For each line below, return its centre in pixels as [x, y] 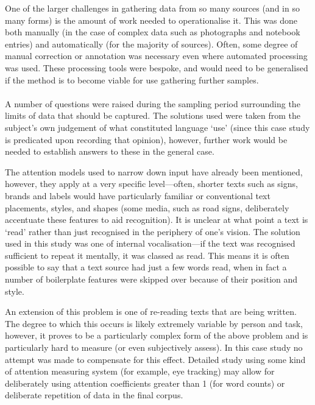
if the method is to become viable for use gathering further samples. [132, 79]
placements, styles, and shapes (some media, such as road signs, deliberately [147, 207]
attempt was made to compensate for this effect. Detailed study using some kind [155, 359]
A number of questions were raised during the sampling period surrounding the [153, 103]
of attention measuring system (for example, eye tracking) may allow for [140, 371]
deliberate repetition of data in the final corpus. [94, 395]
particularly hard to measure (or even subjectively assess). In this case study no [154, 347]
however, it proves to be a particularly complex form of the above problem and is [157, 335]
